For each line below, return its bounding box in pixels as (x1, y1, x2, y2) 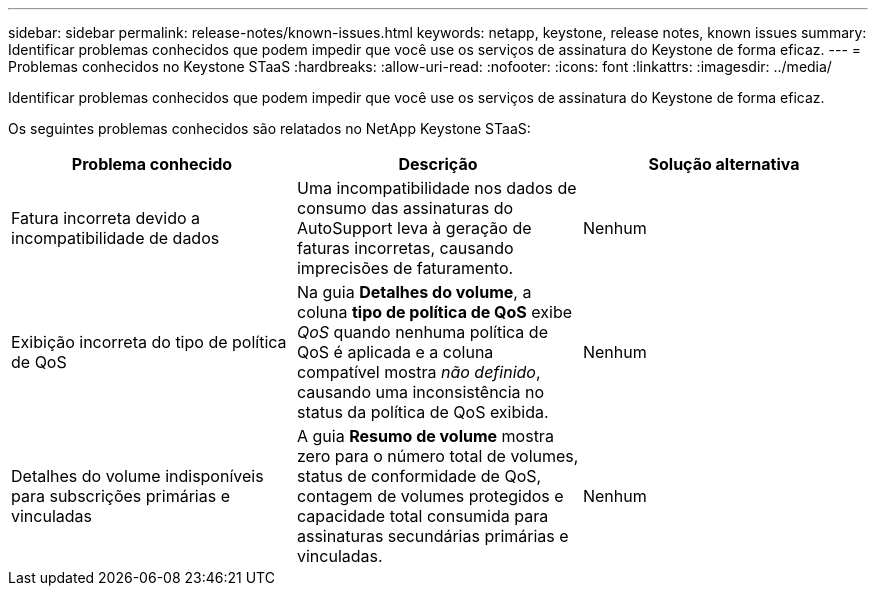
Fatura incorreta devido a (11, 208, 201, 228)
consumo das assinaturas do (296, 198, 514, 218)
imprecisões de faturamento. (296, 258, 514, 278)
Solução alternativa (648, 154, 800, 174)
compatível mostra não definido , (296, 362, 541, 382)
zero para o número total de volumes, (296, 446, 579, 466)
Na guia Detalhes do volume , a (296, 282, 532, 302)
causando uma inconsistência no (296, 382, 545, 402)
